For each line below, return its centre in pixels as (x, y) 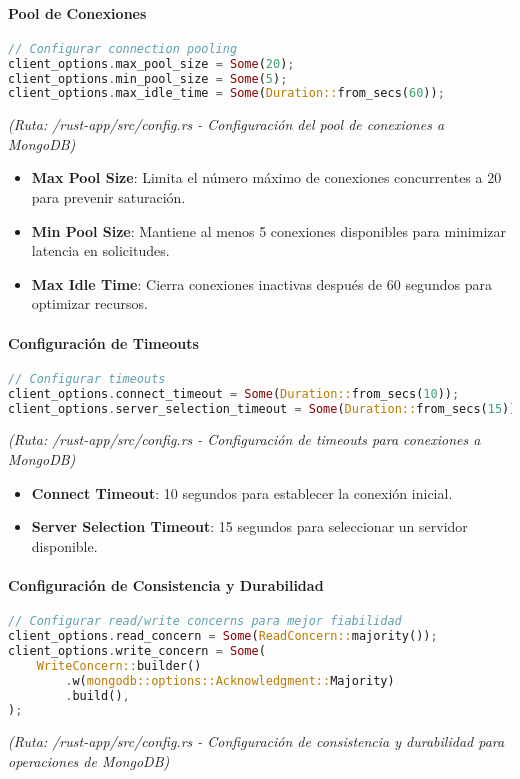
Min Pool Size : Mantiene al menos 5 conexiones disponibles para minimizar (269, 230)
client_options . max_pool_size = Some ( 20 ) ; (151, 63)
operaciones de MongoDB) (89, 760)
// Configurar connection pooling (123, 48)
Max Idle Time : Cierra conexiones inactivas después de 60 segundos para (261, 283)
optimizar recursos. (89, 303)
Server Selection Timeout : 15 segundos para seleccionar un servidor (249, 526)
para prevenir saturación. (108, 197)
